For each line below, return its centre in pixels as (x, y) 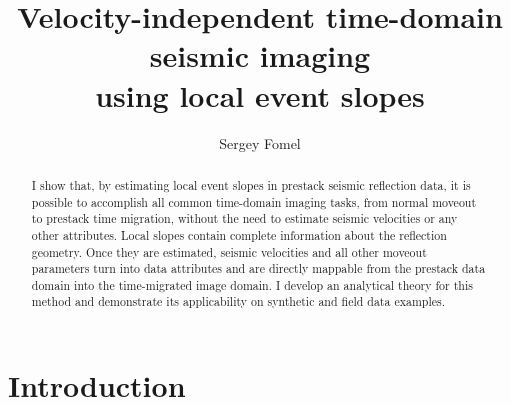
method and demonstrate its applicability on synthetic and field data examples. (238, 301)
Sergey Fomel (260, 142)
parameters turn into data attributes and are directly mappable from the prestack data (258, 268)
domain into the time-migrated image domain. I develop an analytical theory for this (252, 284)
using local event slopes (260, 94)
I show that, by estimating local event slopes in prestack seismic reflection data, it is (251, 184)
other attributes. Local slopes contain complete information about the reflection (239, 234)
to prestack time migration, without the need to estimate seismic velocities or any (244, 218)
